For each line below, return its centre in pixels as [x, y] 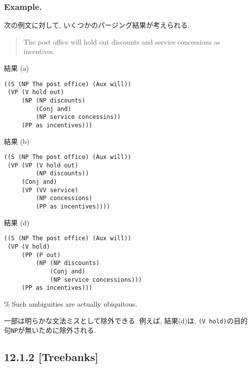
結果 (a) [17, 68]
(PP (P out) [41, 255]
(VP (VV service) [50, 190]
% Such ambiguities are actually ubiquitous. [71, 303]
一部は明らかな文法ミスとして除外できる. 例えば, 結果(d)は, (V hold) [115, 320]
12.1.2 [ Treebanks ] [51, 357]
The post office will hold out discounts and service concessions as [122, 41]
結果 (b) [17, 141]
